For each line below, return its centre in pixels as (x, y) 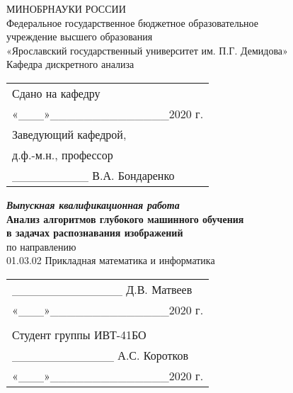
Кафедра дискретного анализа (70, 64)
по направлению (41, 246)
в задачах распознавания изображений (95, 233)
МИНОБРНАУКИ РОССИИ (66, 8)
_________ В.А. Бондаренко (93, 175)
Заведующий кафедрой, (69, 134)
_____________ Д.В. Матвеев (102, 289)
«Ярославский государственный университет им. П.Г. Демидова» (147, 50)
